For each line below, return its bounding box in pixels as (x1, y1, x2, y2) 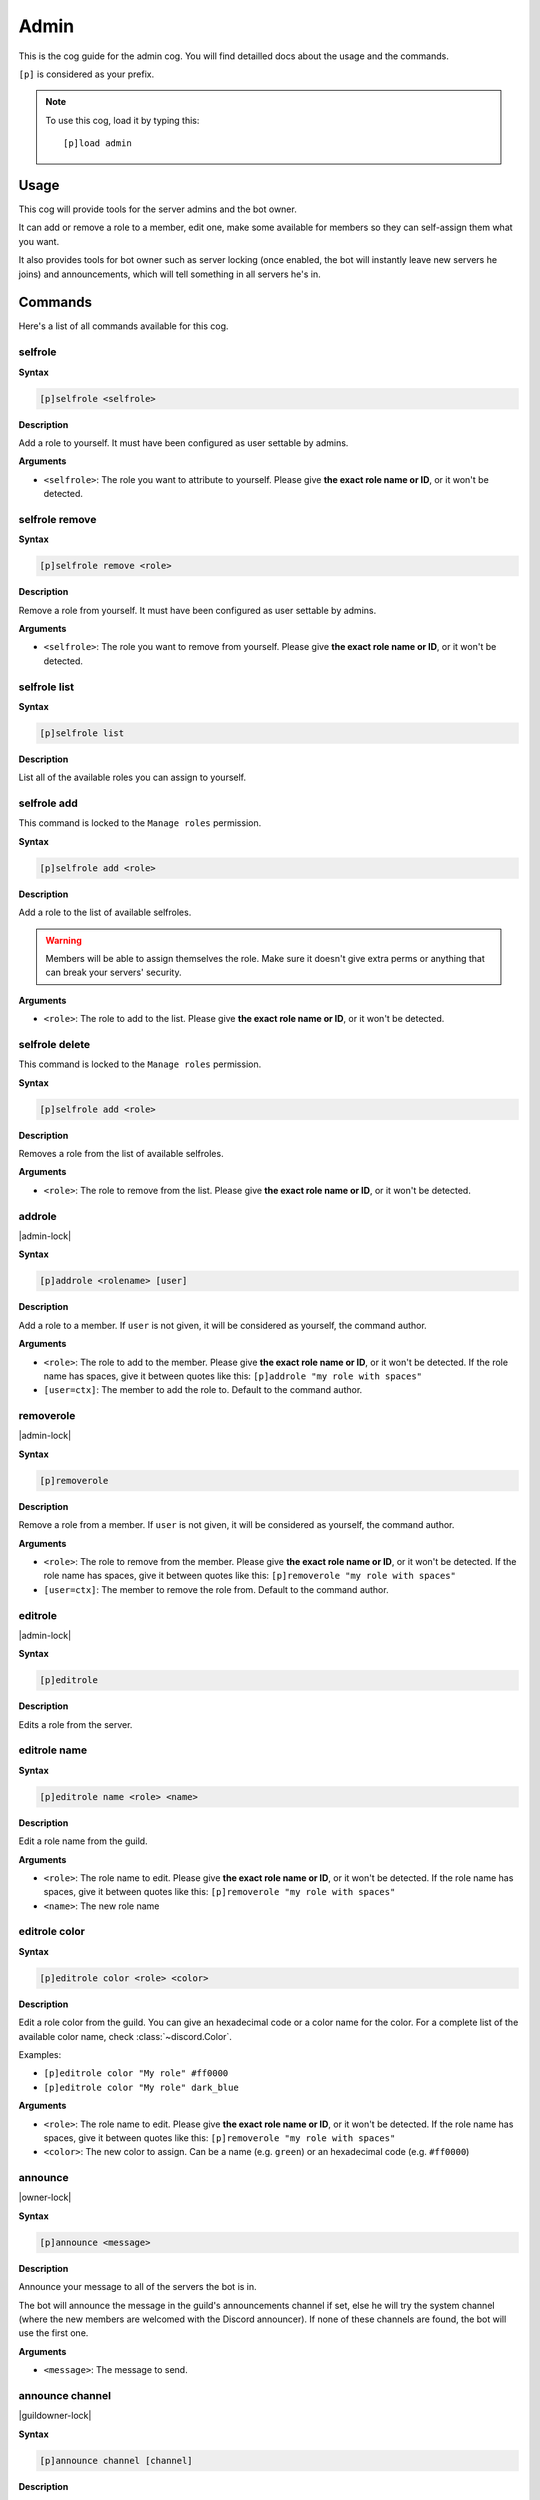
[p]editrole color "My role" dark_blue (43, 2081, 239, 2093)
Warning (45, 934, 82, 946)
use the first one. (18, 2327, 89, 2339)
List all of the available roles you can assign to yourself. (18, 771, 247, 784)
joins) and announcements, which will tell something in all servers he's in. (18, 268, 322, 280)
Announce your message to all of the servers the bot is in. (18, 2281, 257, 2293)
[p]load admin (63, 138, 132, 149)
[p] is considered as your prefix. (18, 68, 155, 80)
